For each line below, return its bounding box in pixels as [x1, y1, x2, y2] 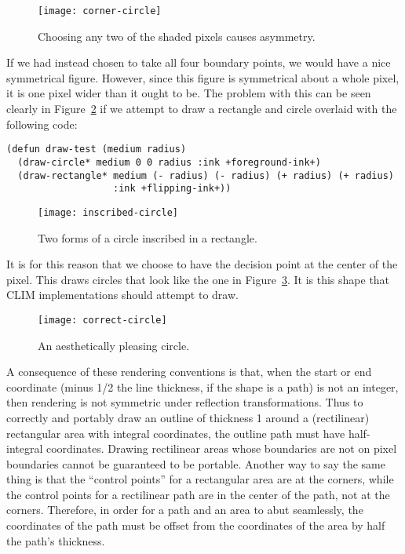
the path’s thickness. [6, 532, 105, 549]
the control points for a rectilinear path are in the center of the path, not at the [6, 486, 390, 502]
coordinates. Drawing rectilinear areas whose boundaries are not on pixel [46, 440, 397, 457]
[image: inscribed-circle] [38, 206, 178, 218]
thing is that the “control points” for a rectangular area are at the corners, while [6, 471, 394, 487]
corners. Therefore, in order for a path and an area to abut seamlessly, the [6, 501, 363, 518]
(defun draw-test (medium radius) [6, 144, 187, 155]
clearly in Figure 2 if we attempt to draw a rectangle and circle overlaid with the [6, 100, 397, 117]
